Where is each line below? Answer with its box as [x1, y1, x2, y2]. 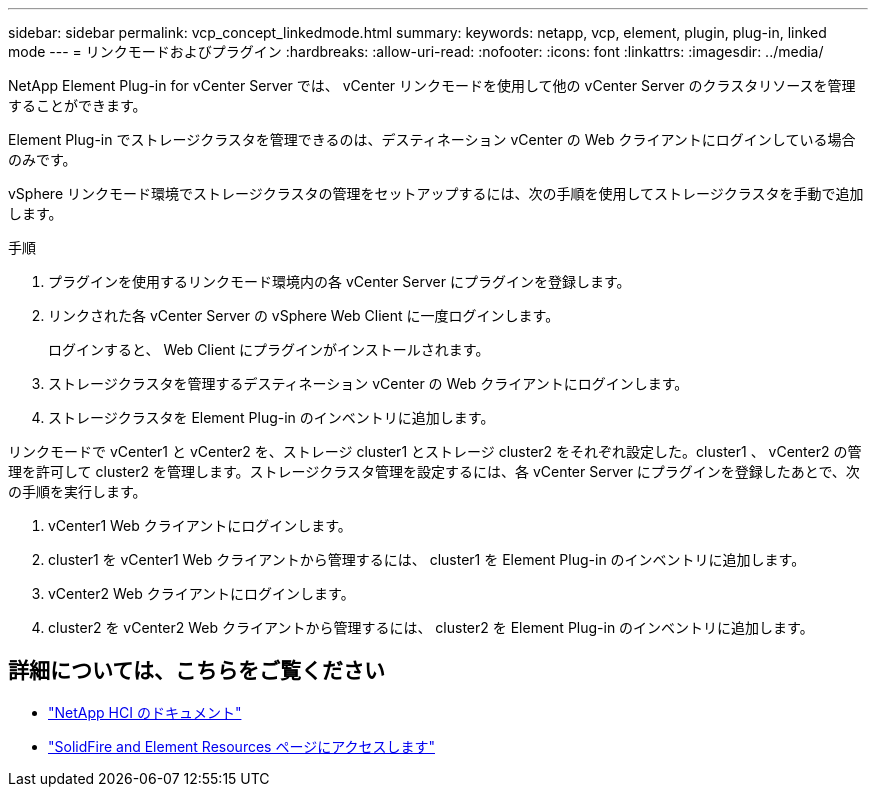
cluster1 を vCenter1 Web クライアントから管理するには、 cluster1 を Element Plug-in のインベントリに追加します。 [48, 551, 806, 568]
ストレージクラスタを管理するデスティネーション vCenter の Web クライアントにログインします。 [48, 375, 689, 392]
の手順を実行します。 [8, 483, 147, 500]
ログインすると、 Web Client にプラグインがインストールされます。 [48, 341, 490, 358]
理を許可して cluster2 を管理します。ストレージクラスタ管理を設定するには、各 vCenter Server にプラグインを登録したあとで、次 [8, 463, 860, 480]
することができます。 [8, 97, 147, 114]
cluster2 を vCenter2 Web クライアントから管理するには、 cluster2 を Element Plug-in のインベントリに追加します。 [48, 619, 814, 636]
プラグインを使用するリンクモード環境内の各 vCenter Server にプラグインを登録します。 [48, 273, 631, 290]
